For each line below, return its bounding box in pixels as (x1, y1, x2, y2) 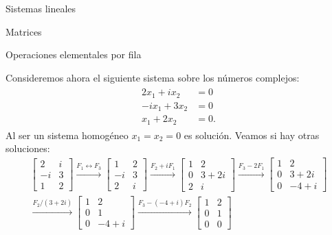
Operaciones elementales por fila (5, 47, 142, 62)
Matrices (5, 24, 42, 38)
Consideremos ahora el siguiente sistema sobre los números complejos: (5, 70, 300, 84)
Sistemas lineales (5, 1, 76, 15)
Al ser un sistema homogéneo (5, 127, 129, 142)
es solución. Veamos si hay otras (184, 127, 320, 142)
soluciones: (5, 141, 50, 156)
